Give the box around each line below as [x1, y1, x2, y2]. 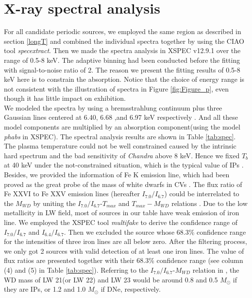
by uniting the [33, 198, 76, 208]
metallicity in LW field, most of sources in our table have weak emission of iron [4, 207, 239, 218]
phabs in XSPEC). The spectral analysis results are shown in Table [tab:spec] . [4, 131, 236, 141]
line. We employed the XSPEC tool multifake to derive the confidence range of [4, 217, 237, 227]
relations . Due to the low [171, 198, 248, 208]
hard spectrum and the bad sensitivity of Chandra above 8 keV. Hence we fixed [4, 150, 240, 160]
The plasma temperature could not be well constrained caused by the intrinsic [4, 141, 236, 151]
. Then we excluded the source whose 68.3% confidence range [64, 226, 246, 237]
